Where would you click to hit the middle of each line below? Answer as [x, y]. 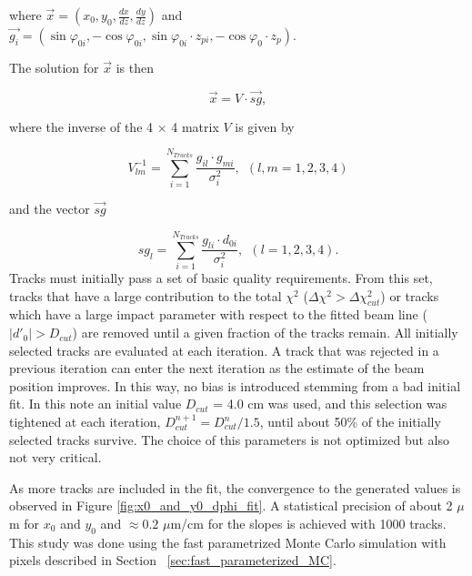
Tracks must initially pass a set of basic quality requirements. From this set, [221, 278]
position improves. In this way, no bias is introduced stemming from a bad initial [235, 385]
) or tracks [410, 295]
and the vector [50, 208]
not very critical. [55, 457]
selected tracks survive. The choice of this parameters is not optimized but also [230, 439]
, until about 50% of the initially [350, 422]
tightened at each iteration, [85, 422]
